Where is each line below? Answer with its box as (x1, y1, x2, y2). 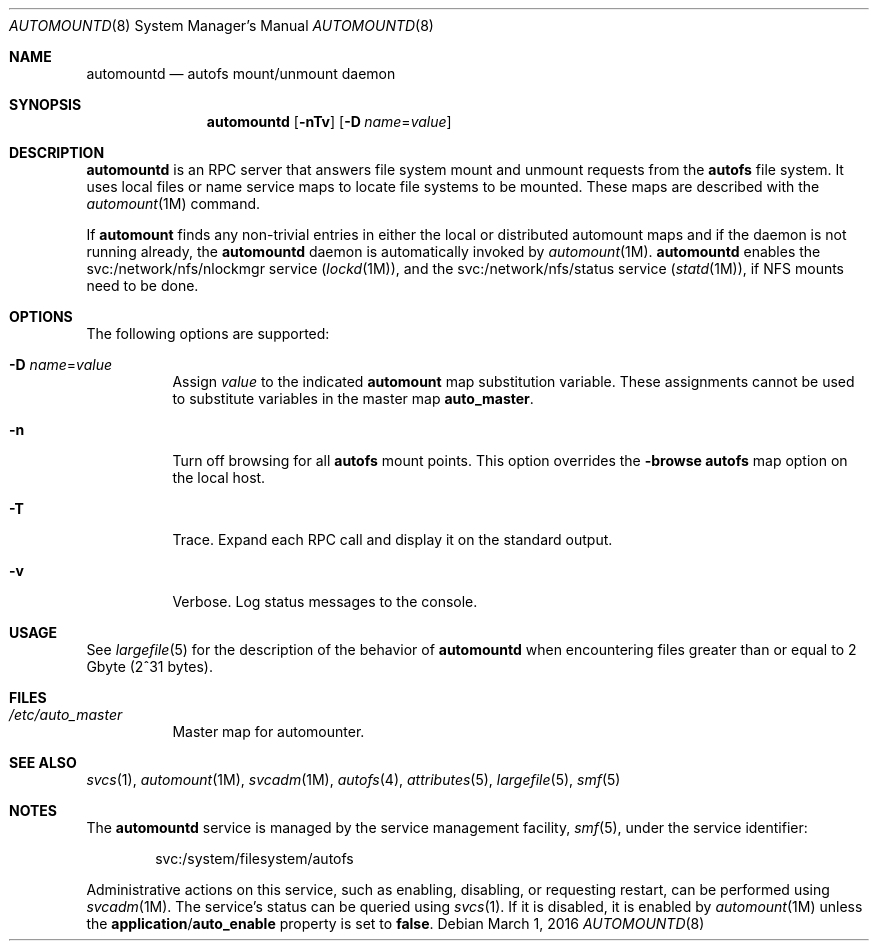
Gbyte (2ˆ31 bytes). (86, 658, 213, 675)
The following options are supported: (86, 325, 330, 342)
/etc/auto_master (9, 706, 123, 723)
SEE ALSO (9, 754, 77, 771)
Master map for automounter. (172, 723, 365, 740)
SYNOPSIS (9, 96, 82, 113)
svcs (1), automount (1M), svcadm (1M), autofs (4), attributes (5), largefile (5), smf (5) (86, 771, 621, 788)
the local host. (172, 469, 266, 486)
